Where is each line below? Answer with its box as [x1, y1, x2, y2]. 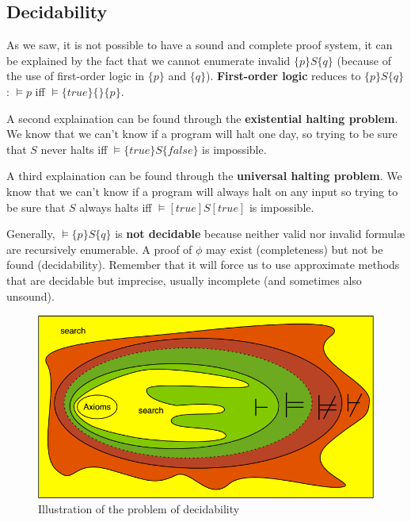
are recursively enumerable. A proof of [6, 240, 192, 257]
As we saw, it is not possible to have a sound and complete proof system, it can [6, 36, 393, 53]
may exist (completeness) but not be [206, 240, 383, 257]
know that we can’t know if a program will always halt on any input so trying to [6, 182, 398, 199]
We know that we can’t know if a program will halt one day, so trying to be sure [6, 125, 398, 142]
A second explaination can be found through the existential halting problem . [6, 109, 398, 126]
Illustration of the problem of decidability [38, 501, 240, 517]
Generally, [6, 225, 55, 242]
